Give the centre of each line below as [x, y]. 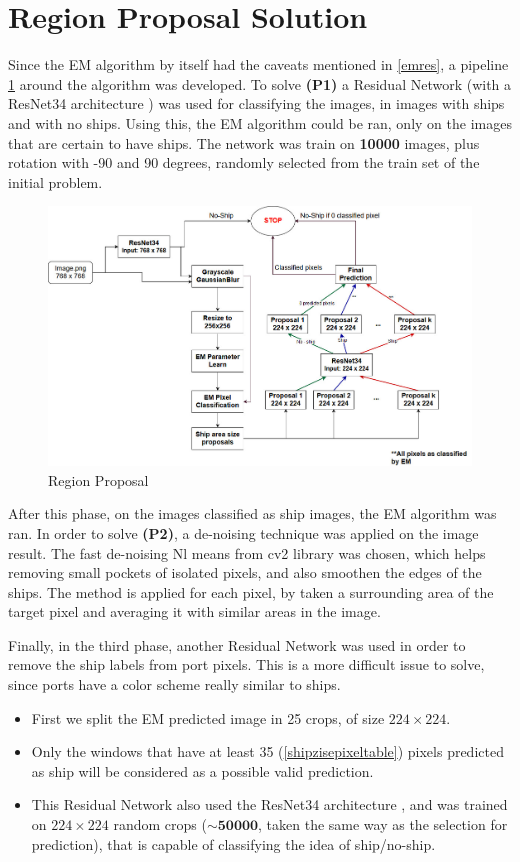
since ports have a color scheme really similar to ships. [174, 684]
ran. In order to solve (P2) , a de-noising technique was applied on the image [243, 532]
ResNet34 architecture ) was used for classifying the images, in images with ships [256, 103]
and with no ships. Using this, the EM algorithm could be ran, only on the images [260, 122]
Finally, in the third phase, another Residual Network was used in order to [237, 644]
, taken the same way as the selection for [383, 824]
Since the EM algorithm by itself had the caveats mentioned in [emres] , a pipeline [258, 64]
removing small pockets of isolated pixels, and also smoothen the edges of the [245, 572]
